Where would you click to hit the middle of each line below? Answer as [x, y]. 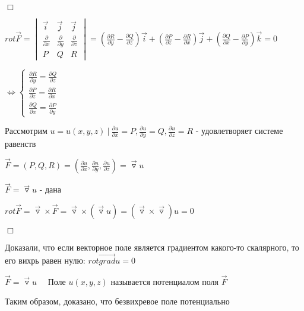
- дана [50, 189]
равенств [20, 144]
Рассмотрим [26, 130]
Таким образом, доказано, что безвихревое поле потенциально [117, 301]
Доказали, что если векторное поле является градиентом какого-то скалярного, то [152, 247]
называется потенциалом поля [164, 281]
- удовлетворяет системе [239, 130]
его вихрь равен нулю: [45, 260]
